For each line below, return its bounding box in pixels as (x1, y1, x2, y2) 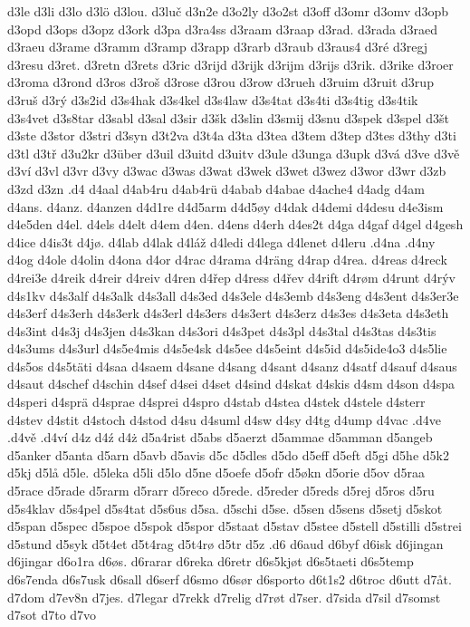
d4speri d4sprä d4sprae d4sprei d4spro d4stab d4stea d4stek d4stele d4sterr (7, 392, 426, 411)
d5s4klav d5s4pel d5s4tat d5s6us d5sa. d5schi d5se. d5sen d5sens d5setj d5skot (7, 498, 443, 517)
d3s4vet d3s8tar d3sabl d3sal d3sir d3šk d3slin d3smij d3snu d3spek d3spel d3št (7, 108, 449, 127)
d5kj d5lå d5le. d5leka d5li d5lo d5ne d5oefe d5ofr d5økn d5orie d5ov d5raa (7, 463, 426, 482)
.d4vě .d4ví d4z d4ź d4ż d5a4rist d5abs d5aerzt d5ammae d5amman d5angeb (7, 428, 433, 447)
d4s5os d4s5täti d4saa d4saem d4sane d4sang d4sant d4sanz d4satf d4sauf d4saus (7, 356, 457, 375)
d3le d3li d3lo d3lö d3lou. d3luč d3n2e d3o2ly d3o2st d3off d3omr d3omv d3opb (7, 2, 449, 20)
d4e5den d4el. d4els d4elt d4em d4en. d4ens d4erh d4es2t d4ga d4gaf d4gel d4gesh (7, 215, 464, 234)
